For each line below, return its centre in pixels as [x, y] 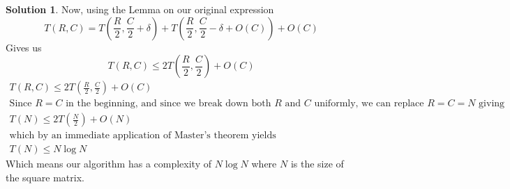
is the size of [317, 164]
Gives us [24, 47]
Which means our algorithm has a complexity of [109, 164]
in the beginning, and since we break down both [168, 104]
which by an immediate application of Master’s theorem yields [143, 136]
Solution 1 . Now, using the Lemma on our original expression [140, 9]
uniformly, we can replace [369, 104]
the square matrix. [45, 177]
